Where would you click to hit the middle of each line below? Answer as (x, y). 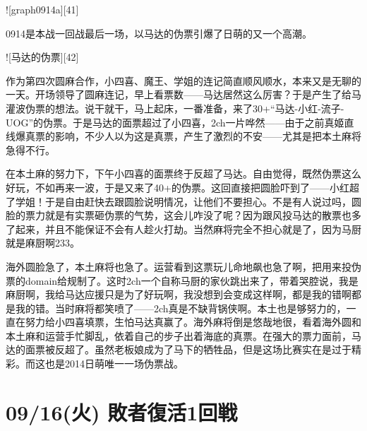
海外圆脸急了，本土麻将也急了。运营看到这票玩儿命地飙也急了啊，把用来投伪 (183, 266)
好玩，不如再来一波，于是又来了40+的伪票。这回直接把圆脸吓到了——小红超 (182, 187)
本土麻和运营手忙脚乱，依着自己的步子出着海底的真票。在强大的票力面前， (179, 335)
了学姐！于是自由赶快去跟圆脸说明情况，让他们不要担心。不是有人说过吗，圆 (183, 201)
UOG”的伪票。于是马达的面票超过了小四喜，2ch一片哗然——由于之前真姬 (175, 122)
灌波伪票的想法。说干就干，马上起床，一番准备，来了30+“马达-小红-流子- (175, 108)
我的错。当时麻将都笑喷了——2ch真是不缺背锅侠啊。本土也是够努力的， (181, 308)
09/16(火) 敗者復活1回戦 (122, 412)
